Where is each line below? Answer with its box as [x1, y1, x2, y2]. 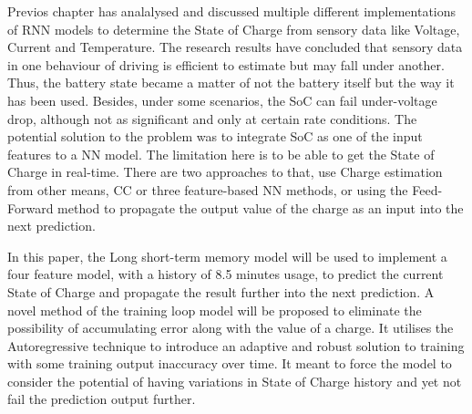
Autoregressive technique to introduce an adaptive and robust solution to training [7, 336, 465, 355]
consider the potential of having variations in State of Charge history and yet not [7, 371, 462, 390]
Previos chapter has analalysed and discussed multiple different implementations [7, 2, 457, 20]
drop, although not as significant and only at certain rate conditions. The [7, 109, 417, 128]
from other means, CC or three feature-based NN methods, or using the [7, 180, 408, 199]
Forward [7, 198, 54, 217]
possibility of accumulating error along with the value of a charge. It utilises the [7, 318, 454, 337]
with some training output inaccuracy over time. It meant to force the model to [7, 354, 452, 373]
